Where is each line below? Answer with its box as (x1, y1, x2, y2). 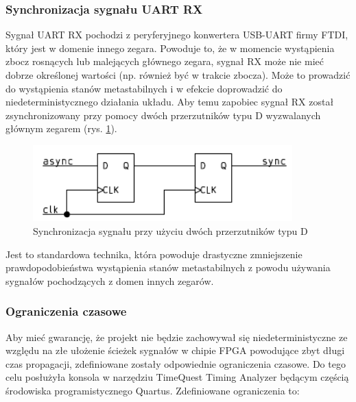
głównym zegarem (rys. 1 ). (5, 121, 117, 136)
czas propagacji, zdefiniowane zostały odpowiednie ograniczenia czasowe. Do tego (5, 356, 346, 370)
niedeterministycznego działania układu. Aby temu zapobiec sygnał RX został (5, 95, 334, 109)
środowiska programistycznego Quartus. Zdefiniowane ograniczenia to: (5, 383, 300, 397)
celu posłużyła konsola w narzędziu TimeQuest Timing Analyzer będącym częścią (5, 370, 349, 384)
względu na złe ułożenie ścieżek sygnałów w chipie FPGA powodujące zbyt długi (5, 343, 345, 357)
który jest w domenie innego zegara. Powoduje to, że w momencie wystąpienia (5, 40, 335, 55)
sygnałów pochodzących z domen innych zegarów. (5, 273, 214, 288)
